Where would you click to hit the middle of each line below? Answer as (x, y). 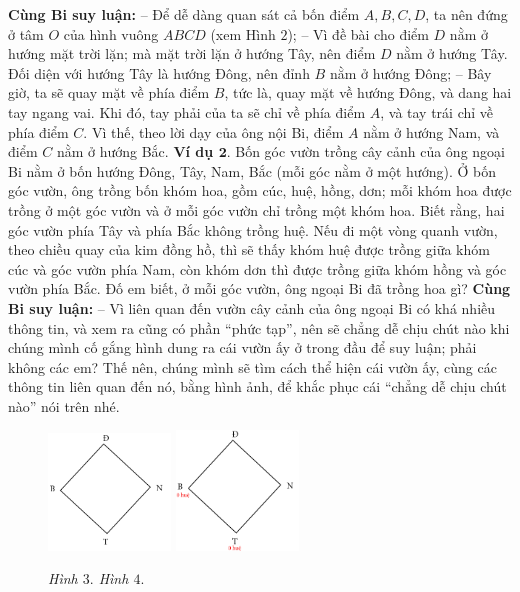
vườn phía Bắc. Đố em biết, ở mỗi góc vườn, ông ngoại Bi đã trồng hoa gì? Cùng (259, 288)
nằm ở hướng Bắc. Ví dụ (135, 151)
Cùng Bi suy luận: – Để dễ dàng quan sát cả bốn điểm (184, 14)
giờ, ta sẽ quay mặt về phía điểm (109, 92)
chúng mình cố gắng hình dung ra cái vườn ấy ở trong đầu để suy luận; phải (242, 347)
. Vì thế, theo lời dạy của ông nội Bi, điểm (213, 131)
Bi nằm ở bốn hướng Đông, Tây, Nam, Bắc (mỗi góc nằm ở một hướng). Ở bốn (252, 170)
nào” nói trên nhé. (64, 405)
